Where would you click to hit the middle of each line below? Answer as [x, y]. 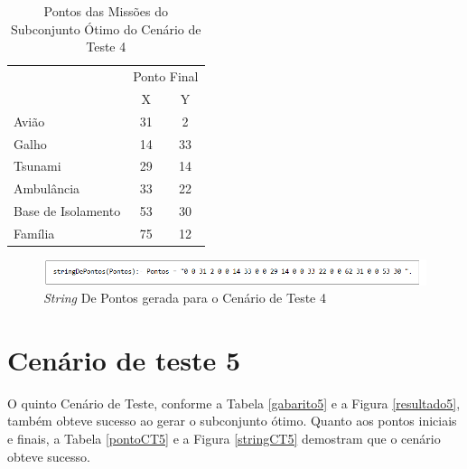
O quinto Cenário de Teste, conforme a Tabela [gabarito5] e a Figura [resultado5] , [234, 403]
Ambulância [47, 188]
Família [34, 233]
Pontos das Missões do [106, 11]
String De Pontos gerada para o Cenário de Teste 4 [185, 298]
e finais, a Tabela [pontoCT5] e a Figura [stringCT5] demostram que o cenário [224, 438]
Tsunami [37, 166]
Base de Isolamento [67, 211]
